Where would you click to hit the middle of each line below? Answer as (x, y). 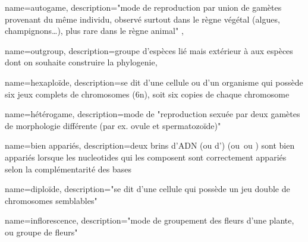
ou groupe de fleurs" (41, 232)
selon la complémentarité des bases (68, 169)
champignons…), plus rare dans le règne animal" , (94, 31)
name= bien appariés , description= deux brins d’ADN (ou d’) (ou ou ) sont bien (150, 145)
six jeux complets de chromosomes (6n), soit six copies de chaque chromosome (147, 94)
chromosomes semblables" (51, 200)
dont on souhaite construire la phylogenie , (81, 62)
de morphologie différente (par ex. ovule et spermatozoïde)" (113, 125)
